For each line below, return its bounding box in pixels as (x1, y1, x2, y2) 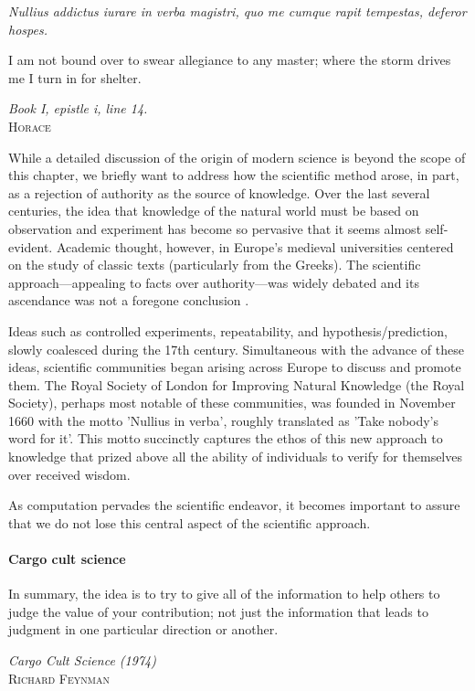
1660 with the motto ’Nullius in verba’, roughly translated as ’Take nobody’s (8, 410, 439, 430)
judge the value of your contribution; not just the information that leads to (8, 601, 428, 621)
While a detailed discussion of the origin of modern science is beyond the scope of (8, 147, 466, 166)
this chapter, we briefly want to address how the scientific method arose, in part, (8, 165, 459, 185)
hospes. (8, 19, 47, 38)
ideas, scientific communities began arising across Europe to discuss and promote (8, 357, 461, 377)
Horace (8, 116, 51, 135)
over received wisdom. (8, 464, 131, 484)
